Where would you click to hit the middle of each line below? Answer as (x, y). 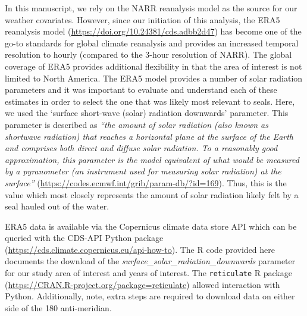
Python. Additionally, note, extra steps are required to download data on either (150, 296)
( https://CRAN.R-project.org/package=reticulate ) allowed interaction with (142, 284)
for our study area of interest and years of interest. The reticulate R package (148, 273)
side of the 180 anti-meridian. (58, 307)
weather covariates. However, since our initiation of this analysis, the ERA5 (142, 19)
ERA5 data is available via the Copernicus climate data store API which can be (151, 226)
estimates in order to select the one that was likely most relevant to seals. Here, (150, 101)
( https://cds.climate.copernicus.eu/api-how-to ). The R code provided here (140, 249)
